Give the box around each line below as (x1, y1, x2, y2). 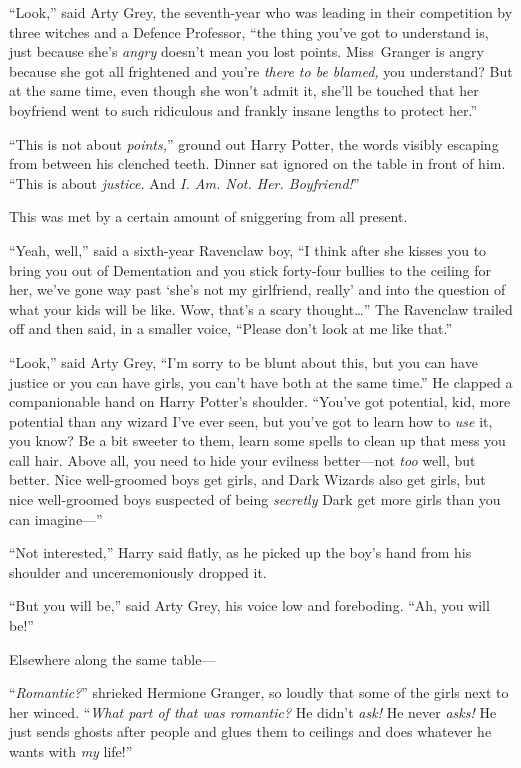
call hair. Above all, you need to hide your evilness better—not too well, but (9, 449, 476, 470)
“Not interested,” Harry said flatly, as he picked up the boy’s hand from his (9, 542, 472, 563)
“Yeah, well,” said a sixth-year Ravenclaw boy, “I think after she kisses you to (9, 239, 487, 260)
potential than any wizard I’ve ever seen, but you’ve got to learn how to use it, (9, 410, 493, 431)
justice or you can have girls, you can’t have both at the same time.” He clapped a (9, 371, 513, 392)
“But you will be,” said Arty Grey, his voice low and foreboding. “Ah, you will (9, 595, 490, 616)
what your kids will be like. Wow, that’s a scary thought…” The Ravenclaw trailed (9, 298, 513, 319)
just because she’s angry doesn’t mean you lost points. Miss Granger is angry (9, 41, 485, 62)
